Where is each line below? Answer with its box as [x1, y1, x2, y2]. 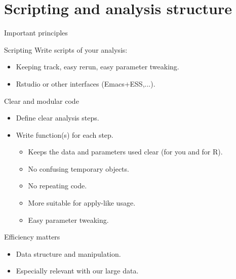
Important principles [4, 27, 68, 38]
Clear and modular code [4, 95, 79, 106]
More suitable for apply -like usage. [28, 197, 136, 208]
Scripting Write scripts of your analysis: [4, 44, 128, 55]
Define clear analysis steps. [16, 112, 99, 123]
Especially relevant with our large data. [16, 265, 139, 276]
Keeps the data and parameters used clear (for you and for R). [28, 146, 223, 157]
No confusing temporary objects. [28, 163, 129, 174]
